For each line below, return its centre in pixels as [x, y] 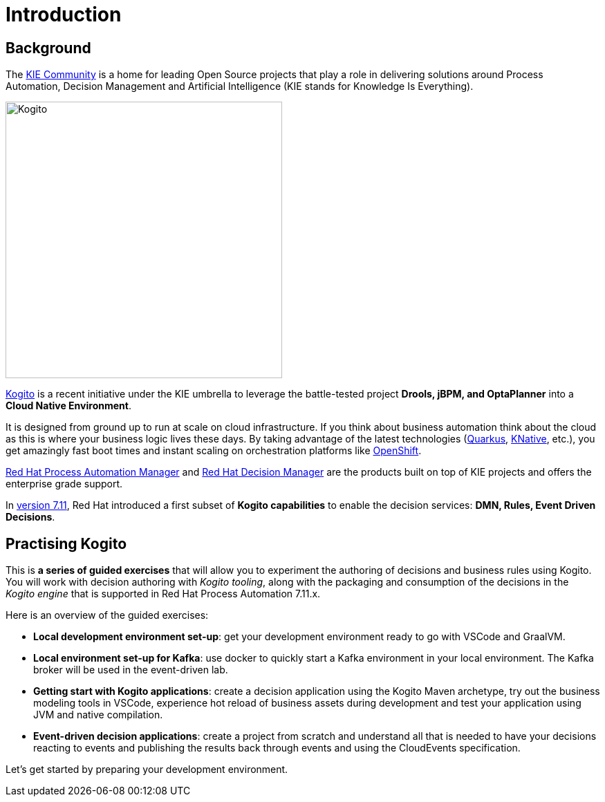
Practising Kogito [66, 543]
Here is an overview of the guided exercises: [107, 615]
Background [48, 48]
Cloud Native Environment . [68, 406]
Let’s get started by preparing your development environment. [147, 770]
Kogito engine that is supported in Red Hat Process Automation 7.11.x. [163, 594]
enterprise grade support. [64, 484]
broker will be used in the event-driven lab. [131, 670]
